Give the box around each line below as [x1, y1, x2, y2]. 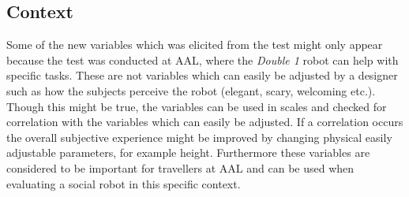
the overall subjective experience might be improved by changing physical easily [6, 128, 392, 145]
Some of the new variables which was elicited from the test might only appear [6, 36, 383, 53]
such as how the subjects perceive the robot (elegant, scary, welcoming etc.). [6, 82, 376, 98]
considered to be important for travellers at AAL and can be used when [6, 159, 355, 176]
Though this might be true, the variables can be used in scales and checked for [6, 98, 387, 114]
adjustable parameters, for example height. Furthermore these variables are [6, 144, 370, 161]
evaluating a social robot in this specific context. [6, 175, 241, 191]
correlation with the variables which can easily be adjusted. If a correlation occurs [6, 113, 403, 130]
